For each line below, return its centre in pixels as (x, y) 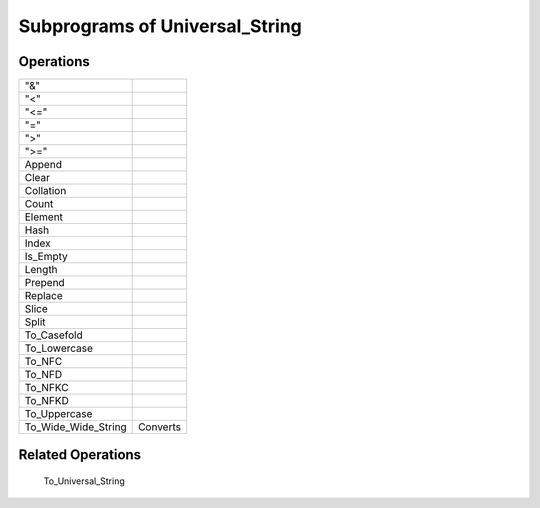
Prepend (44, 283)
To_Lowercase (59, 348)
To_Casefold (54, 335)
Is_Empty (46, 257)
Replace (44, 296)
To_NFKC (46, 388)
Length (41, 270)
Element (44, 217)
